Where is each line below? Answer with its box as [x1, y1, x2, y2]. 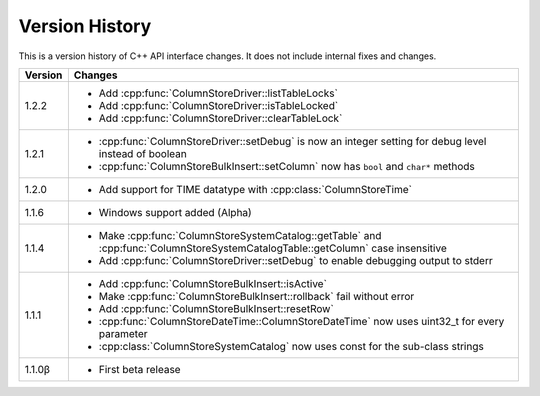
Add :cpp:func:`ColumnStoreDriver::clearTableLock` [98, 111, 343, 125]
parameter [98, 326, 149, 340]
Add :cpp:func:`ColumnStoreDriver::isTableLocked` [98, 98, 339, 112]
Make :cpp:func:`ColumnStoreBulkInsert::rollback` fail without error [98, 289, 415, 303]
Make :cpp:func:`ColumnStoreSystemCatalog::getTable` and [98, 228, 382, 242]
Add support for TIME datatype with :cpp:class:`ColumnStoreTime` [98, 182, 412, 196]
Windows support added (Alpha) [98, 205, 252, 219]
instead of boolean [98, 146, 187, 160]
